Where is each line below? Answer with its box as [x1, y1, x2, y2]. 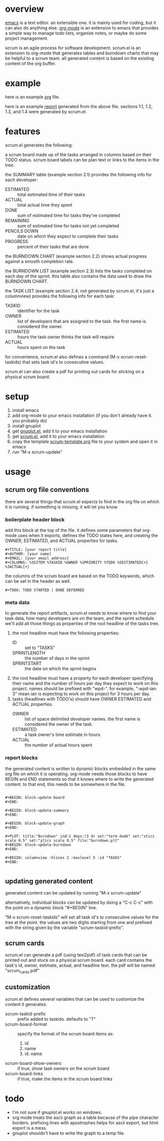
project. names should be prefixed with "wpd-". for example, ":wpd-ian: [12, 686, 157, 692]
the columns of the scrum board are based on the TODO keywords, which [5, 573, 155, 579]
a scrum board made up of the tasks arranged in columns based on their [5, 151, 152, 158]
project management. [5, 35, 49, 41]
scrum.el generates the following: [5, 142, 73, 148]
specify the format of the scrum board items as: [17, 1031, 114, 1036]
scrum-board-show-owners [5, 1060, 62, 1066]
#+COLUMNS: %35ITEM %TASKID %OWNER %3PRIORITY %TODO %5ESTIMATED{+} [5, 560, 148, 565]
